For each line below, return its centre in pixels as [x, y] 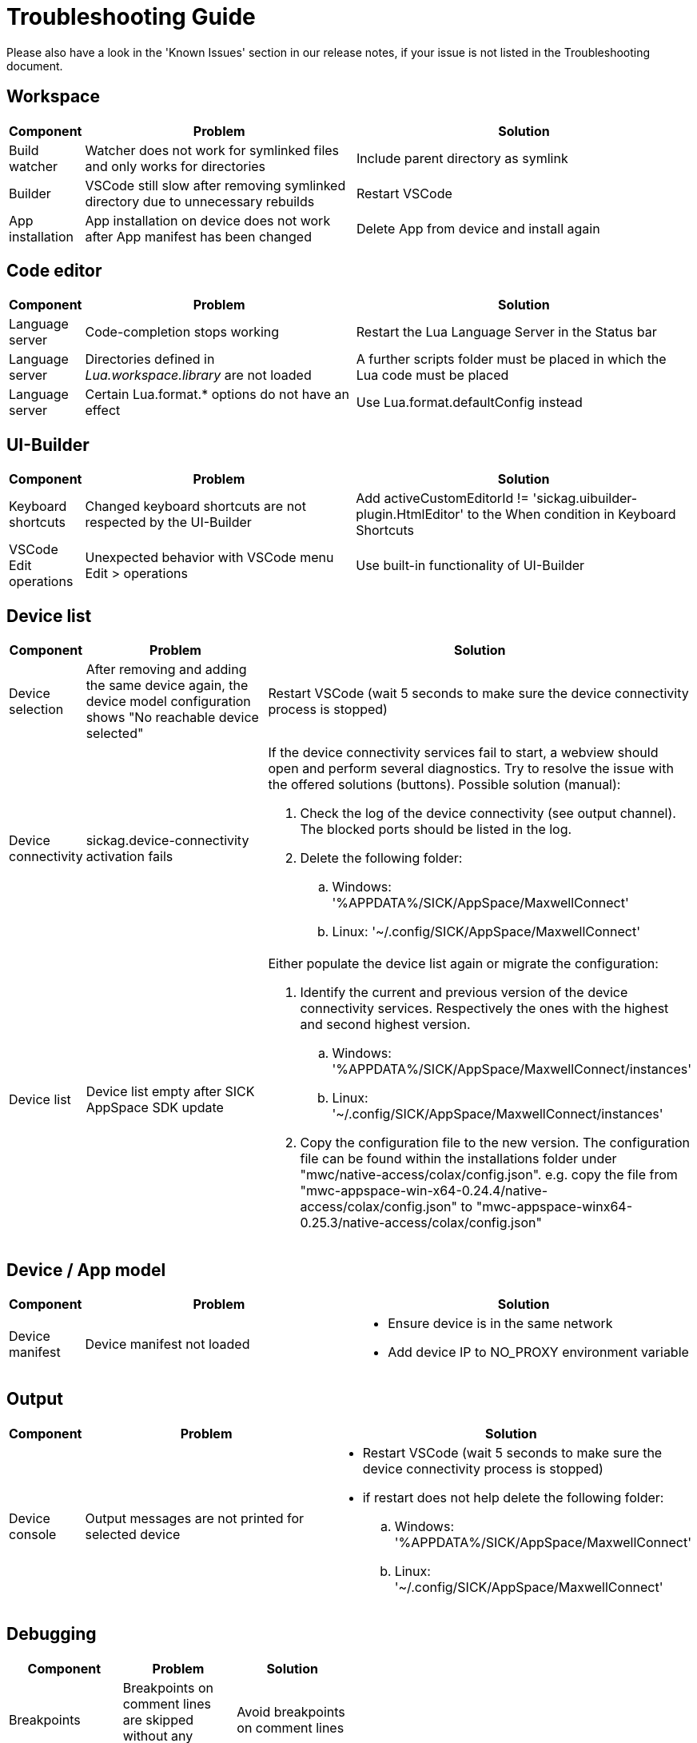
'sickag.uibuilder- [585, 499]
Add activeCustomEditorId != [442, 499]
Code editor [54, 271]
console [33, 1534]
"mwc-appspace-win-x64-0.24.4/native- [424, 1191]
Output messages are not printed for [195, 1518]
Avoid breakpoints [291, 1711]
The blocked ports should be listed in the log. [436, 830]
